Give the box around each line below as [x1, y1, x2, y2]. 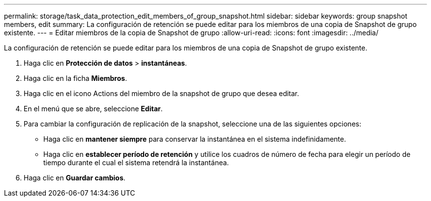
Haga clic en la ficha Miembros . [24, 74, 127, 82]
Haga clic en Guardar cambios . [24, 174, 125, 182]
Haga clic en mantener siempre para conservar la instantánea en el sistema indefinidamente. [43, 135, 346, 143]
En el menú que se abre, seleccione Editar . [24, 104, 163, 113]
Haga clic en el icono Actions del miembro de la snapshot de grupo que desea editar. [24, 89, 299, 98]
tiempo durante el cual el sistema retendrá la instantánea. [43, 158, 229, 167]
